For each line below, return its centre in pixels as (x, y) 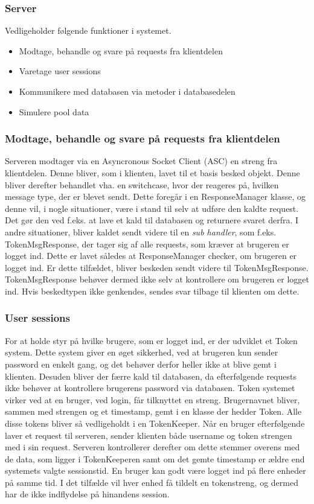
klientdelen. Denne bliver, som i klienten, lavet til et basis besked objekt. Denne (152, 173)
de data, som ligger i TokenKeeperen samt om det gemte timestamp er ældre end (155, 458)
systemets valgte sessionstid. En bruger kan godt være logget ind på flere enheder (155, 471)
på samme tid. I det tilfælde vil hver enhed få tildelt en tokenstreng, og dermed (152, 482)
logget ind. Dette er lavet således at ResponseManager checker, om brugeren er (151, 256)
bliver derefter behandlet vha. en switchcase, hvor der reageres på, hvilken (142, 184)
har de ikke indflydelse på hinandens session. (87, 494)
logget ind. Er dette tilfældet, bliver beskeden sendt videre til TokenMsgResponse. (157, 267)
